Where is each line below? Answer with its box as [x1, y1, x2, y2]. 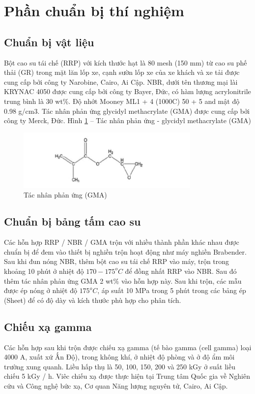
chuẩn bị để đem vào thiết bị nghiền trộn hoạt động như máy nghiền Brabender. [4, 246, 247, 257]
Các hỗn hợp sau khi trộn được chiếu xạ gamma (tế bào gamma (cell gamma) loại [4, 342, 252, 352]
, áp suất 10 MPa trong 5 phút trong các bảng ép [97, 285, 246, 295]
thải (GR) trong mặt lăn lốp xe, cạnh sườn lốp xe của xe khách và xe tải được [4, 67, 240, 77]
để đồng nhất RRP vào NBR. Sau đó [125, 265, 237, 276]
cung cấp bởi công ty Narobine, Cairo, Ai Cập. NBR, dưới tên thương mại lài [4, 76, 238, 87]
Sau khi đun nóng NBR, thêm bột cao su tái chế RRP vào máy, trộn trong [4, 256, 229, 266]
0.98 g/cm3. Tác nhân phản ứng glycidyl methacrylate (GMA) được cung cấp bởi [4, 105, 250, 116]
